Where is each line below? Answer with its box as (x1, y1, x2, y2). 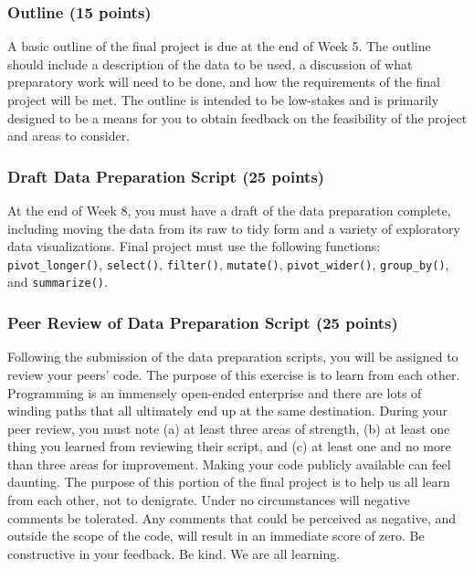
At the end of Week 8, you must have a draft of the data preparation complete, (7, 201, 451, 219)
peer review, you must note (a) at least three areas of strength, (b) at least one (7, 418, 450, 437)
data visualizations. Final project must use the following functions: (7, 237, 381, 256)
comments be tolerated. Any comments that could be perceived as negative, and (7, 508, 457, 527)
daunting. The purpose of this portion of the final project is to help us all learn (7, 472, 450, 491)
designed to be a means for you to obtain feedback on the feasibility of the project (7, 108, 468, 127)
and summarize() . (7, 272, 108, 291)
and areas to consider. (7, 126, 131, 145)
